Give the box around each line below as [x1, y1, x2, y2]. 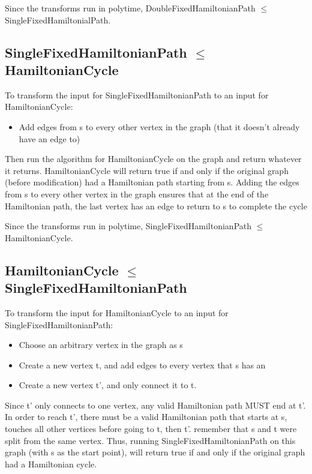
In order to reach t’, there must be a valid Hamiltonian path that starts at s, [5, 410, 287, 423]
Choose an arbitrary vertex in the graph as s [19, 338, 183, 351]
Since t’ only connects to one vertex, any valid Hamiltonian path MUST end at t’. [5, 398, 306, 411]
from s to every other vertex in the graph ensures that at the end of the [5, 187, 269, 200]
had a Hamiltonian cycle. [5, 457, 97, 470]
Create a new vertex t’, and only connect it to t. [19, 379, 197, 391]
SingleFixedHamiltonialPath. [5, 13, 111, 26]
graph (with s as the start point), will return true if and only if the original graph [5, 446, 305, 458]
